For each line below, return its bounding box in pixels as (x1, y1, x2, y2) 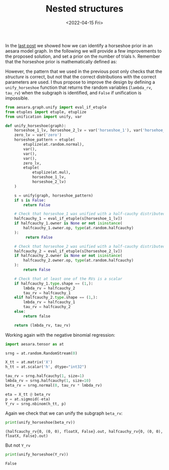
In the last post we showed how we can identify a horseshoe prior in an (5, 42, 153, 48)
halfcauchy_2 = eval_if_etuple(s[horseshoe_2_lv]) (14, 248, 123, 254)
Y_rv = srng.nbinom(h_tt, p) (5, 401, 66, 406)
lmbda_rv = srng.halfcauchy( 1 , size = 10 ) (5, 378, 92, 384)
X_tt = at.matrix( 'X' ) (5, 360, 53, 365)
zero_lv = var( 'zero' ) (14, 133, 62, 138)
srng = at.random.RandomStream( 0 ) (5, 350, 78, 356)
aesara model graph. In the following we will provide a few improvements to (5, 48, 162, 54)
